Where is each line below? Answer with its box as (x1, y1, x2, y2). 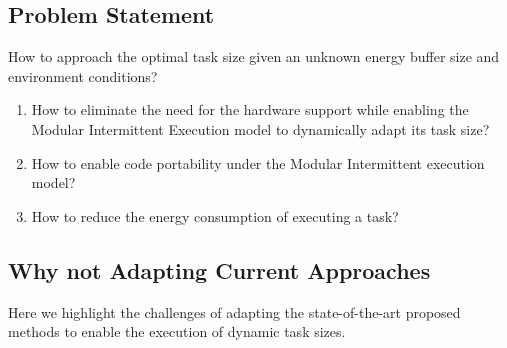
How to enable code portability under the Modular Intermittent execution (31, 152, 485, 173)
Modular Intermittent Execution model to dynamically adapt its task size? (31, 118, 490, 139)
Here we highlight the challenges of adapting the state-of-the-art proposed (8, 301, 461, 322)
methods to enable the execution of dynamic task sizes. (8, 321, 346, 342)
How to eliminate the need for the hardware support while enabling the (31, 99, 469, 120)
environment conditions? (8, 65, 158, 86)
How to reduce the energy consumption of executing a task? (31, 205, 399, 226)
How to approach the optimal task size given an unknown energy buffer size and (8, 46, 500, 67)
